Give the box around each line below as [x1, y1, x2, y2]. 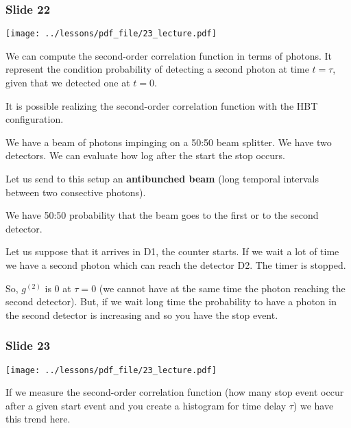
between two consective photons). [5, 185, 146, 199]
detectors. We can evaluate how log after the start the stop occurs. [5, 148, 285, 163]
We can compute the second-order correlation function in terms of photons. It [5, 48, 332, 62]
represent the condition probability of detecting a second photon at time [5, 62, 309, 76]
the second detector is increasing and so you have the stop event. [5, 307, 278, 322]
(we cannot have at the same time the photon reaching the [99, 281, 346, 295]
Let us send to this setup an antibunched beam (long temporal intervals [5, 171, 319, 186]
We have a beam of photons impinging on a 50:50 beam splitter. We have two [5, 134, 332, 149]
